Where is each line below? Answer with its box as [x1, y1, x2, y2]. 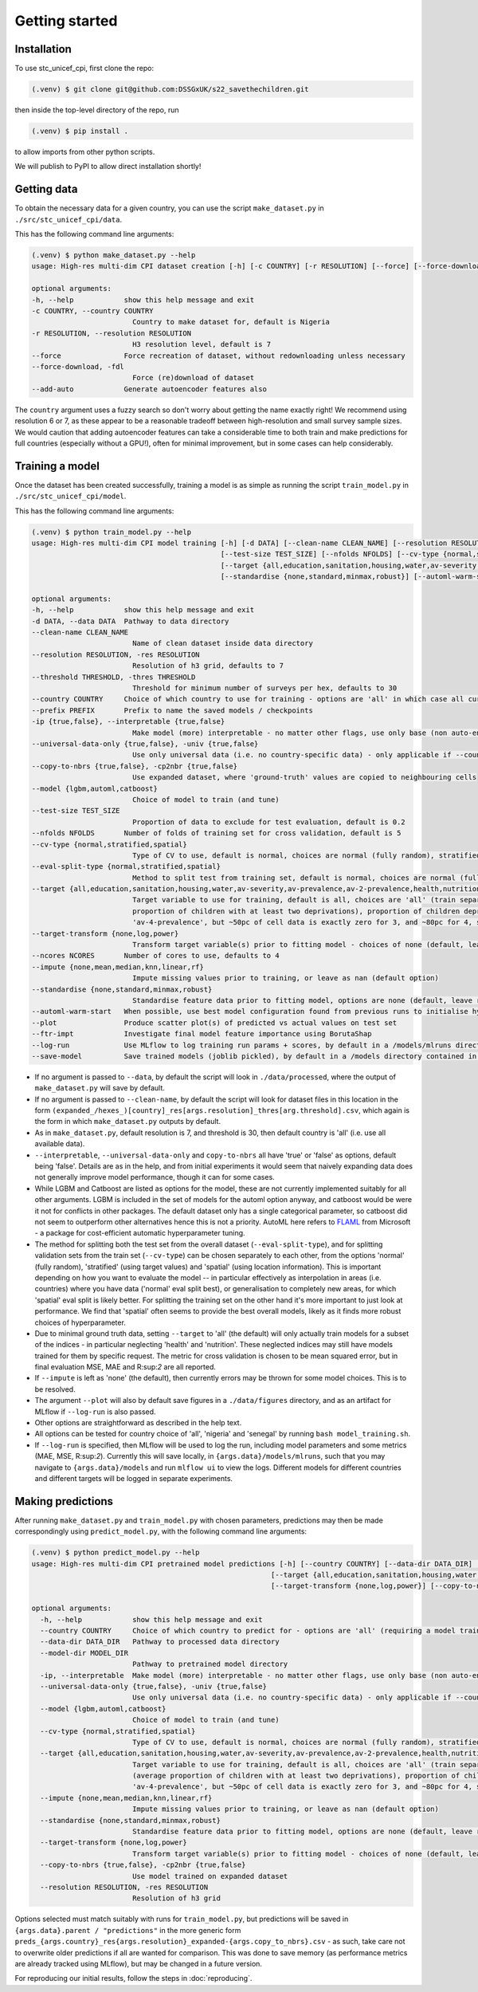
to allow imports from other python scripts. [14, 147, 155, 156]
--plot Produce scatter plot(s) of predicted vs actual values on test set [31, 1018, 398, 1027]
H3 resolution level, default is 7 [131, 340, 272, 349]
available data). [34, 1139, 85, 1149]
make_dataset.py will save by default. [34, 1083, 165, 1093]
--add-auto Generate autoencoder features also [31, 384, 267, 394]
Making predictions [14, 1495, 114, 1508]
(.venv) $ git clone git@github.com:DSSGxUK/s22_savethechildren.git [31, 84, 309, 94]
